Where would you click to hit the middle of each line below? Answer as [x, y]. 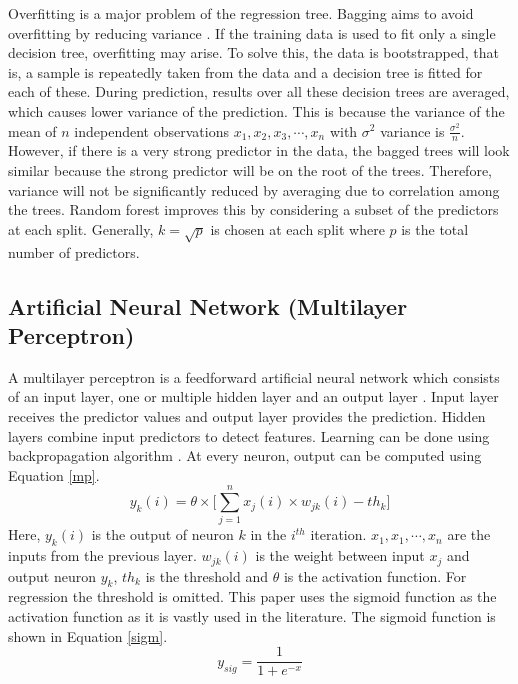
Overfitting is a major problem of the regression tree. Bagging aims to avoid [241, 13]
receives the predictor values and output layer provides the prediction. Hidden [247, 415]
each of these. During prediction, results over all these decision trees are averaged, [259, 91]
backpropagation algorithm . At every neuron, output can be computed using [245, 455]
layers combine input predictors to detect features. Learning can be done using [249, 435]
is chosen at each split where [297, 228]
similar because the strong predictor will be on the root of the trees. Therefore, [250, 169]
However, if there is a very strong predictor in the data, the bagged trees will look [259, 150]
